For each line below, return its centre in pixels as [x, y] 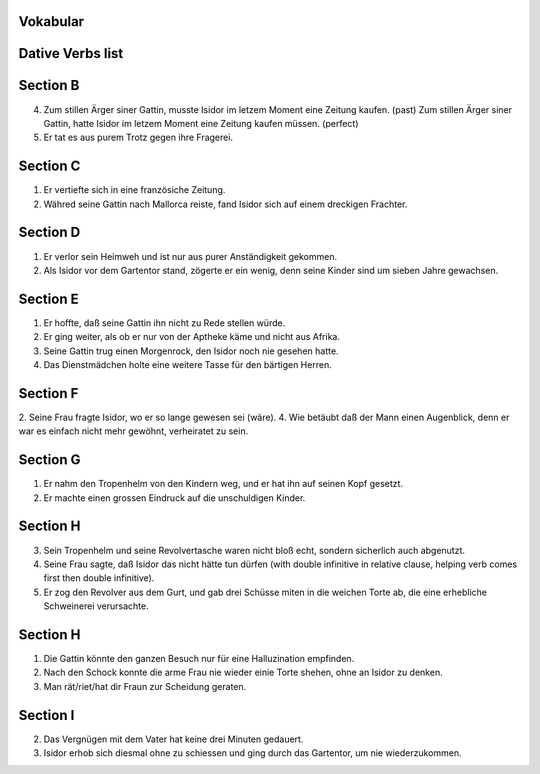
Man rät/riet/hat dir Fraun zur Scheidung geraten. [145, 686]
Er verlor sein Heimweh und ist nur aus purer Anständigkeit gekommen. [190, 256]
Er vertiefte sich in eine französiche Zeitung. [134, 190]
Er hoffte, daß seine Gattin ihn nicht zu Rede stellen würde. [164, 322]
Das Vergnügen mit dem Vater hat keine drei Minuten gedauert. [173, 739]
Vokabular [51, 21]
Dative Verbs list [71, 53]
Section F [48, 393]
